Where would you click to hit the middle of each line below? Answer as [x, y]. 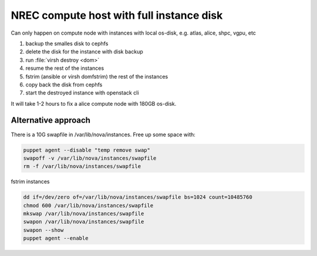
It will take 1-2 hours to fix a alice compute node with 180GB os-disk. [94, 103]
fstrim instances [30, 181]
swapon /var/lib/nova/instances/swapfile [84, 222]
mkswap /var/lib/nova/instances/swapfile [84, 214]
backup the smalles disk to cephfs [67, 43]
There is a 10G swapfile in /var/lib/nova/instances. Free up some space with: [103, 134]
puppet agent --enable [56, 238]
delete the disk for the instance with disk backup [84, 52]
